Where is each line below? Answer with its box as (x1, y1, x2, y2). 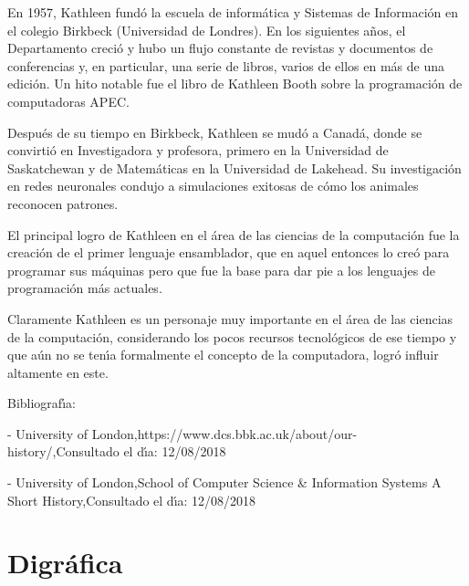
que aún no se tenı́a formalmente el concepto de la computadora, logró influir (7, 345, 439, 364)
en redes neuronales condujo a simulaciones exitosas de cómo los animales (7, 176, 419, 195)
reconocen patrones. (7, 194, 119, 213)
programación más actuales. (7, 278, 162, 298)
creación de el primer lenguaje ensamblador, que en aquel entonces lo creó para (7, 243, 450, 262)
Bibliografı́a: (7, 393, 76, 413)
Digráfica (7, 544, 123, 581)
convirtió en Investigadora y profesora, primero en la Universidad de (7, 141, 389, 160)
